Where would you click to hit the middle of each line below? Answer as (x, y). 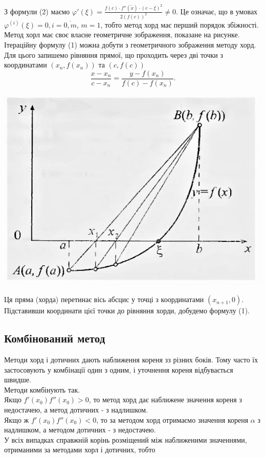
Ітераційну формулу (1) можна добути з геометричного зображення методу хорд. (130, 44)
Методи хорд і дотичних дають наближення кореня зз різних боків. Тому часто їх (131, 360)
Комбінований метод (55, 338)
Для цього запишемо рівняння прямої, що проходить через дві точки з (114, 54)
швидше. (18, 380)
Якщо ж (17, 419)
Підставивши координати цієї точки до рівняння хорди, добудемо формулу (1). (127, 311)
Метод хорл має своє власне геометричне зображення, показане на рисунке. (122, 35)
